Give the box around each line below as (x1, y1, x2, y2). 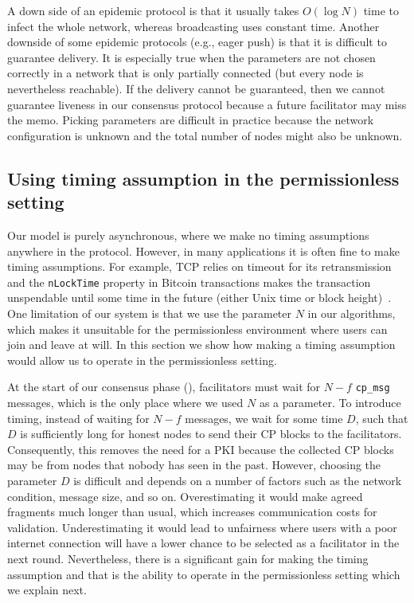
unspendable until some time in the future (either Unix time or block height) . (7, 289, 392, 306)
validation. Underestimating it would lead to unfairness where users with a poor (7, 519, 397, 535)
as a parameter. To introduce (259, 394, 401, 410)
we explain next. (7, 581, 87, 598)
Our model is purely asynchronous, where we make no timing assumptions (7, 226, 369, 243)
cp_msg (355, 382, 390, 394)
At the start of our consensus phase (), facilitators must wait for (7, 378, 321, 395)
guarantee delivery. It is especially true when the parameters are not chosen (7, 49, 376, 65)
